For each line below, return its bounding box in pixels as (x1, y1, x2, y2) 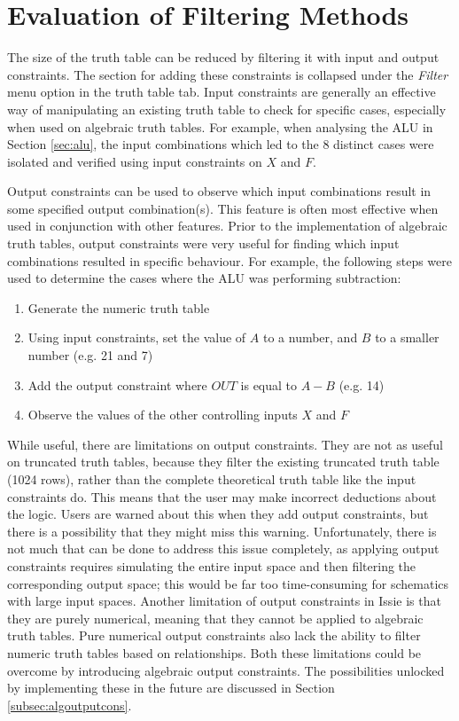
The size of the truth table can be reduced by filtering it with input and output (7, 48, 440, 67)
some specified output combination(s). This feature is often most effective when (7, 199, 439, 217)
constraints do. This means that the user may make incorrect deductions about (7, 487, 437, 505)
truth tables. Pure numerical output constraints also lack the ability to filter (7, 626, 421, 645)
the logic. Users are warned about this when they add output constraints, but (7, 505, 429, 523)
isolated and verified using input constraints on (7, 152, 262, 170)
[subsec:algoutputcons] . (7, 695, 132, 714)
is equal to (240, 375, 298, 394)
